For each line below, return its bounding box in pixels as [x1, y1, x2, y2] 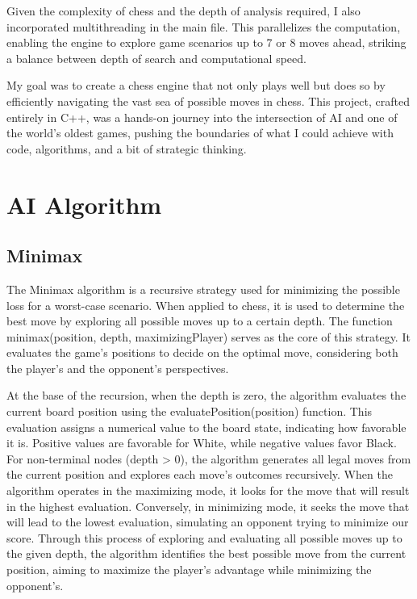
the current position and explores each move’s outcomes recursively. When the [6, 466, 393, 483]
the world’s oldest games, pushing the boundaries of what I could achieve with [6, 124, 394, 141]
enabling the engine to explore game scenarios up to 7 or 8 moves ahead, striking [6, 34, 407, 51]
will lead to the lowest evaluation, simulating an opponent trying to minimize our [6, 513, 409, 530]
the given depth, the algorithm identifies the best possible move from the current [6, 545, 407, 562]
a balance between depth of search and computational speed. [6, 49, 306, 66]
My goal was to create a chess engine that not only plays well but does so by [6, 77, 386, 94]
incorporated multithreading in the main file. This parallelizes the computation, [6, 18, 401, 35]
